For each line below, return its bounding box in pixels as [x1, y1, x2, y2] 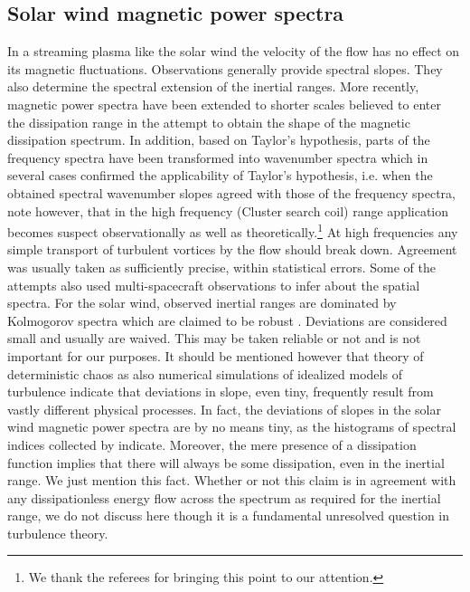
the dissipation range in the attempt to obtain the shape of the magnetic [7, 112, 410, 131]
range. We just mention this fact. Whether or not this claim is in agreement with [7, 471, 456, 490]
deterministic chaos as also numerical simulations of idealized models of [7, 364, 402, 383]
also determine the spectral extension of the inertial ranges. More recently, [7, 77, 419, 96]
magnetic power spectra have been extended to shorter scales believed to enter [7, 94, 441, 113]
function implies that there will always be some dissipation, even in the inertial [7, 453, 445, 472]
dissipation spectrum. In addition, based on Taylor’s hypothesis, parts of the [7, 130, 430, 149]
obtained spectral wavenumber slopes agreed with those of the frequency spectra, [7, 183, 456, 202]
